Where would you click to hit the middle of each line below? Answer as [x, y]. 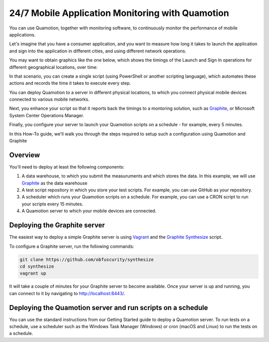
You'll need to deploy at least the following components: [67, 167]
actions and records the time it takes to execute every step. [70, 83]
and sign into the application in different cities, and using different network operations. [98, 51]
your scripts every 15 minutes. [53, 204]
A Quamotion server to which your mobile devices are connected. [89, 211]
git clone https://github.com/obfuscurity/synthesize [87, 259]
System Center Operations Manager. [47, 115]
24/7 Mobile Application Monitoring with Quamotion [119, 13]
